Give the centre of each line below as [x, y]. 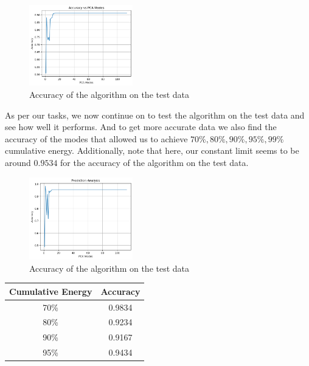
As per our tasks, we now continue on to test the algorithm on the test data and [155, 115]
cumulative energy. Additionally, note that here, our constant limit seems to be [152, 150]
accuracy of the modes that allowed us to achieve [96, 138]
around [18, 162]
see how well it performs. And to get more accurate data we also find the [141, 127]
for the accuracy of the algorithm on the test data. [154, 162]
